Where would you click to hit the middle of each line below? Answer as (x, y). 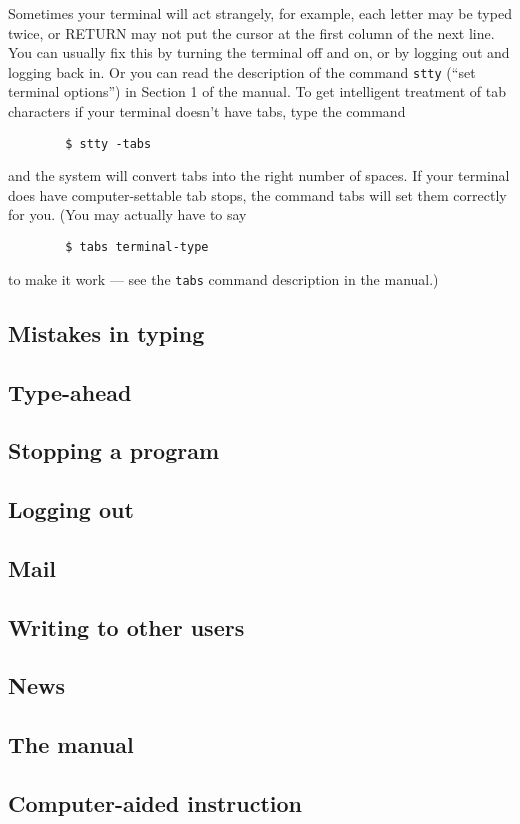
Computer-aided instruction (155, 803)
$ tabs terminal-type (137, 247)
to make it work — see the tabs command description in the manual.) (223, 278)
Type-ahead (70, 391)
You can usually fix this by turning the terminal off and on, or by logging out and (259, 52)
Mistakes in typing (106, 332)
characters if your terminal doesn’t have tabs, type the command (207, 111)
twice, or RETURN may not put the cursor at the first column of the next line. (251, 32)
